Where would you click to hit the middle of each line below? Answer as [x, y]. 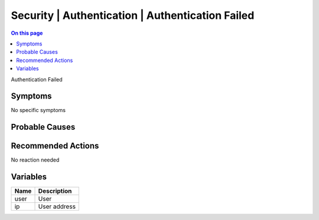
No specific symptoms [38, 110]
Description [55, 191]
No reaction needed [35, 160]
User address [57, 206]
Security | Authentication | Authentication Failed [133, 15]
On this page [27, 33]
